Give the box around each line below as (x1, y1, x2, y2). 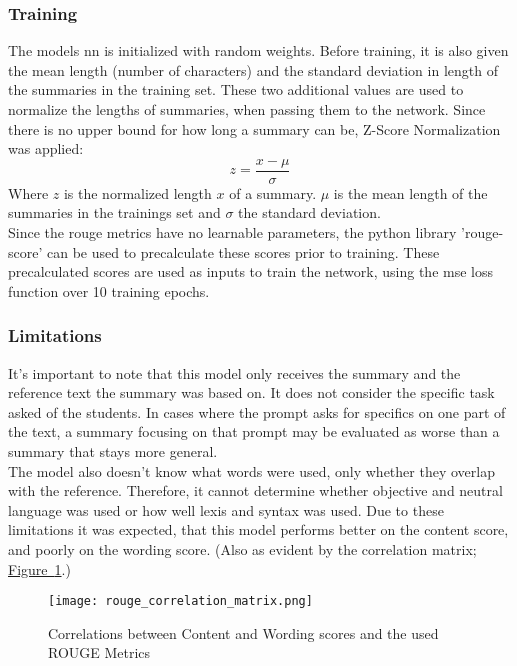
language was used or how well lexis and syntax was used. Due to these (8, 499, 444, 520)
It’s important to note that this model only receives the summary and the (8, 362, 461, 383)
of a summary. (229, 182, 317, 203)
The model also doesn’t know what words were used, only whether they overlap (8, 460, 495, 481)
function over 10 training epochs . (8, 280, 210, 301)
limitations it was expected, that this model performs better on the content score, (8, 519, 509, 540)
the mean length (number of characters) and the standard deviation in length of (8, 59, 498, 80)
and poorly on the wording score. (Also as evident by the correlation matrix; (8, 538, 477, 559)
